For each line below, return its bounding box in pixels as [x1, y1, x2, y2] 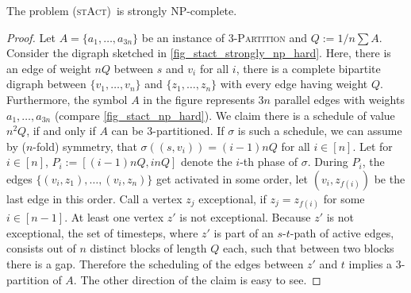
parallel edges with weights [274, 91, 405, 107]
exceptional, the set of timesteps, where [6, 224, 198, 241]
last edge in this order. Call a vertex [6, 190, 182, 206]
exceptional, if [198, 190, 267, 206]
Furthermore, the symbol [6, 91, 128, 107]
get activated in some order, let [156, 170, 309, 187]
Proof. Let [6, 29, 56, 45]
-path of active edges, [290, 224, 394, 241]
